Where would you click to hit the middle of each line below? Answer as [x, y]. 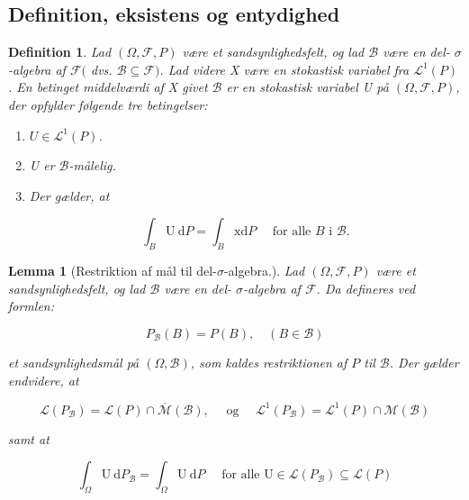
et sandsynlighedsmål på [74, 362]
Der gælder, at [69, 195]
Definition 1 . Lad [60, 52]
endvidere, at [44, 380]
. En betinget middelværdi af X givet [108, 87]
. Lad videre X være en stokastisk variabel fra [284, 69]
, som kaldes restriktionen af [269, 362]
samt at [29, 438]
